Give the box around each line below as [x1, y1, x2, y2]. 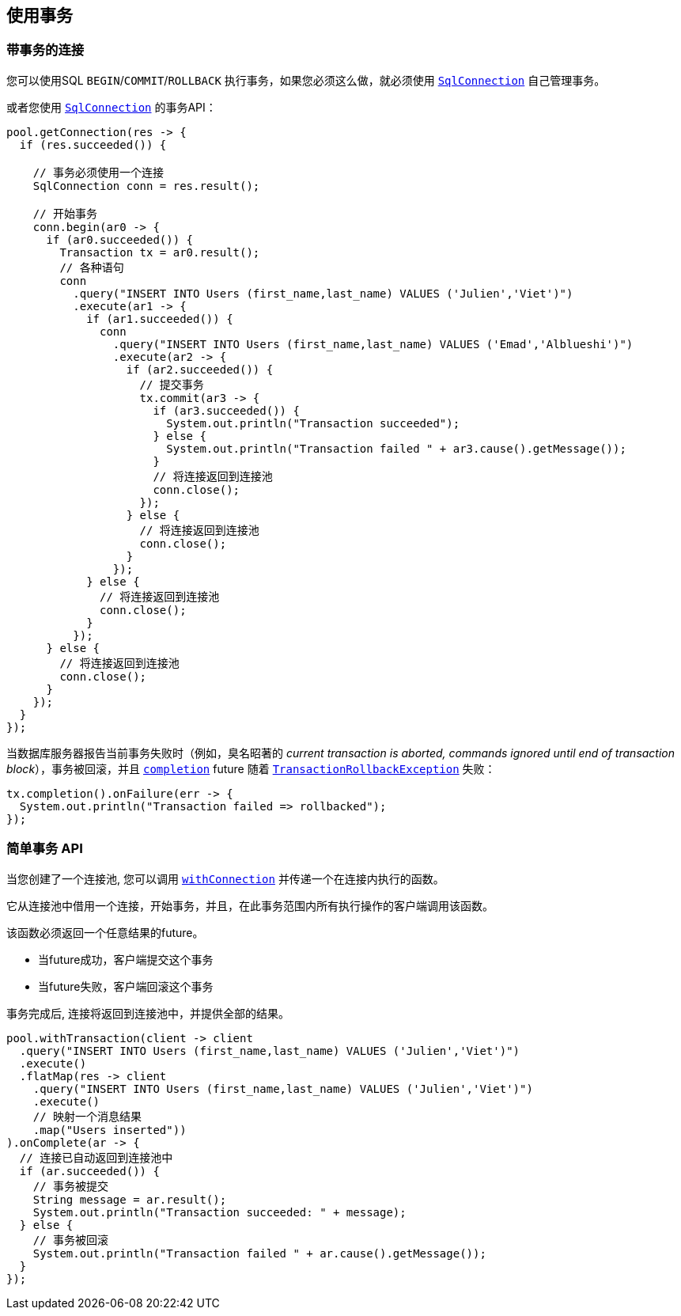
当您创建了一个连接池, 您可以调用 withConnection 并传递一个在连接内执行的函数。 [6, 871, 445, 886]
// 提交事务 [139, 377, 204, 391]
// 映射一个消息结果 [32, 1109, 142, 1123]
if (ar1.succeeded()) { [86, 312, 233, 325]
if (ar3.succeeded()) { [153, 404, 300, 417]
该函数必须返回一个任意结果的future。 [6, 925, 204, 939]
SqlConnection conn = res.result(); [32, 179, 260, 192]
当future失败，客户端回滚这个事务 [38, 979, 214, 993]
